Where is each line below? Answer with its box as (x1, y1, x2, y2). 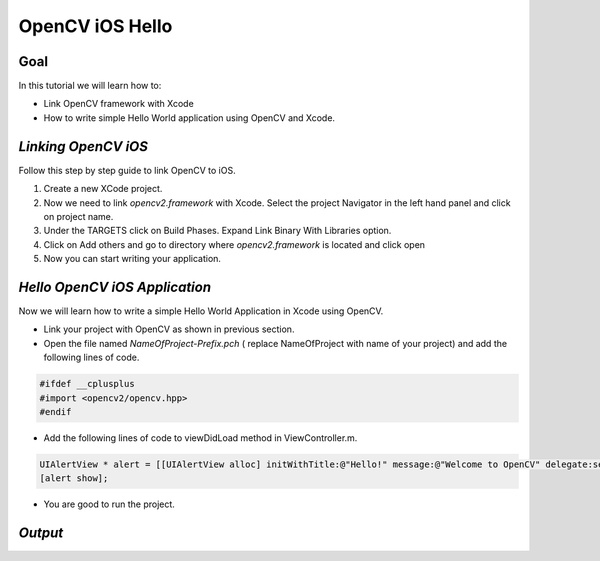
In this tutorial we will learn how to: (18, 80, 162, 92)
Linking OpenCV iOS (18, 138, 149, 155)
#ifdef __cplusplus (39, 378, 135, 390)
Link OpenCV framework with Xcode (43, 98, 194, 110)
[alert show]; (39, 473, 109, 484)
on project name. (43, 210, 114, 222)
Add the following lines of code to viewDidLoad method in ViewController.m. (43, 431, 358, 444)
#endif (39, 406, 72, 417)
